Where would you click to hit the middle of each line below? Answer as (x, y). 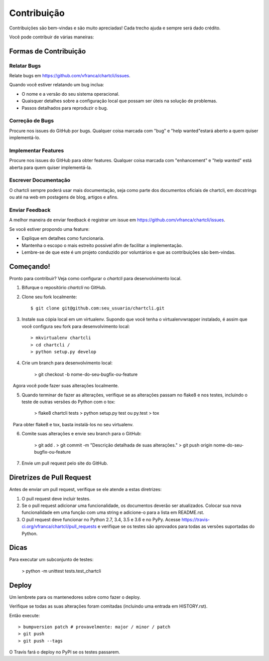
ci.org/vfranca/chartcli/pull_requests (59, 526)
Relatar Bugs (25, 66)
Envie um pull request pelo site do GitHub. (65, 463)
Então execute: (24, 615)
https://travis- (196, 519)
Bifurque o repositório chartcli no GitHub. (64, 288)
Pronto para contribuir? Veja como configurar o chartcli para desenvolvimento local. (95, 278)
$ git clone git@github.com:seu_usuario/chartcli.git (97, 308)
